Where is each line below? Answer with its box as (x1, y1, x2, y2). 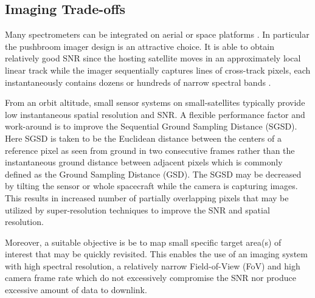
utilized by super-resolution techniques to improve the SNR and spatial (5, 203, 270, 216)
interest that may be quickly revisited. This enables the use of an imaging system (5, 248, 308, 260)
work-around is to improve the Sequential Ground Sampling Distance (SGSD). (5, 120, 297, 133)
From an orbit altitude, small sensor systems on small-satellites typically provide (5, 96, 305, 109)
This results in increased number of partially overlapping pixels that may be (5, 191, 289, 204)
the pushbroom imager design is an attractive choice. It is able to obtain (5, 40, 274, 52)
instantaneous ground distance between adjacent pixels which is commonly (5, 156, 283, 168)
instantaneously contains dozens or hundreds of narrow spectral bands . (5, 75, 271, 88)
